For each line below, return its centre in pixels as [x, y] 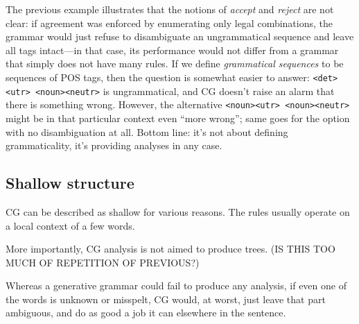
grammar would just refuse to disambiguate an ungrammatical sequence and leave [180, 36]
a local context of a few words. [70, 225]
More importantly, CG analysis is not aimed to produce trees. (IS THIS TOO [170, 249]
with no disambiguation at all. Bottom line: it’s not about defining [147, 131]
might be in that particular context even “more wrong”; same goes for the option [178, 118]
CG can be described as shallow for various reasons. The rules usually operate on [178, 211]
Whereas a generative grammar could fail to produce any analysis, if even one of [176, 285]
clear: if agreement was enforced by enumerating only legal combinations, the [169, 23]
